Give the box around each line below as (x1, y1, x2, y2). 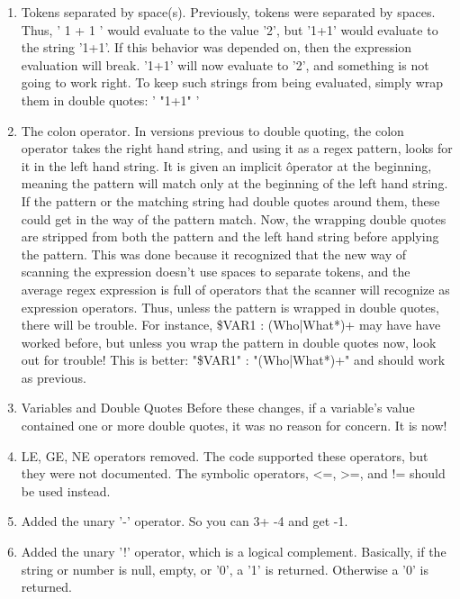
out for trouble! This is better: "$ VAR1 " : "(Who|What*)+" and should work (21, 350, 446, 369)
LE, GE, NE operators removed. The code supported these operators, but (21, 446, 428, 465)
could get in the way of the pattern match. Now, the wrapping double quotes (21, 209, 446, 228)
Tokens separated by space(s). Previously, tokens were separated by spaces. (21, 3, 436, 21)
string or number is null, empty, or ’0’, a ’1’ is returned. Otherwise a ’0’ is (21, 559, 428, 578)
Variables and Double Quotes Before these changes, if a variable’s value (21, 398, 415, 417)
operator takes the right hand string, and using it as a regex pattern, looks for (21, 139, 453, 158)
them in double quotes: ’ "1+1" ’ (21, 90, 200, 109)
